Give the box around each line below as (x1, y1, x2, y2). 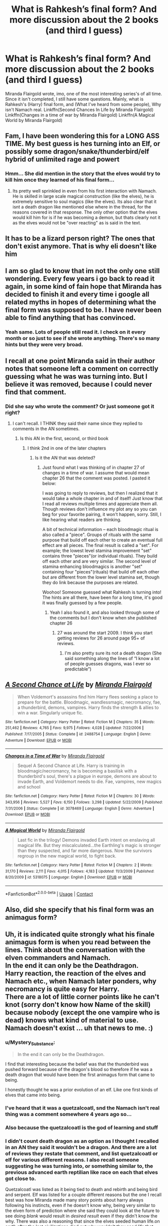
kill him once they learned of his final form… (5, 176, 115, 183)
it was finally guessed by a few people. (42, 600, 122, 606)
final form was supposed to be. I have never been (5, 306, 161, 314)
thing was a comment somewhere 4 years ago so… (5, 1110, 132, 1117)
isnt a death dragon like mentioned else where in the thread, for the (12, 203, 151, 209)
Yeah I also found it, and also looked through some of (49, 609, 160, 615)
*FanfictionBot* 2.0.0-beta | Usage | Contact (5, 890, 93, 897)
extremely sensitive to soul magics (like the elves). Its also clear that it (12, 198, 156, 204)
